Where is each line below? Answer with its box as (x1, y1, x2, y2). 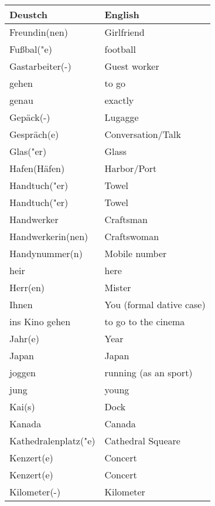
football (104, 42, 136, 56)
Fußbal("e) (9, 42, 52, 56)
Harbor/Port (104, 161, 157, 175)
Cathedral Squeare (104, 434, 180, 447)
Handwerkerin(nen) (9, 230, 88, 243)
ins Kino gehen (9, 315, 71, 328)
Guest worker (104, 59, 159, 73)
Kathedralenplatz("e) (9, 434, 95, 447)
